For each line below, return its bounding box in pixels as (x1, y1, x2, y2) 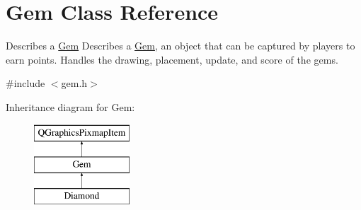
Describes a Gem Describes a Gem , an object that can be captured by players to (6, 38, 355, 53)
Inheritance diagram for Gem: (6, 99, 135, 114)
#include (6, 76, 45, 91)
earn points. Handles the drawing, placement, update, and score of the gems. (6, 52, 338, 66)
